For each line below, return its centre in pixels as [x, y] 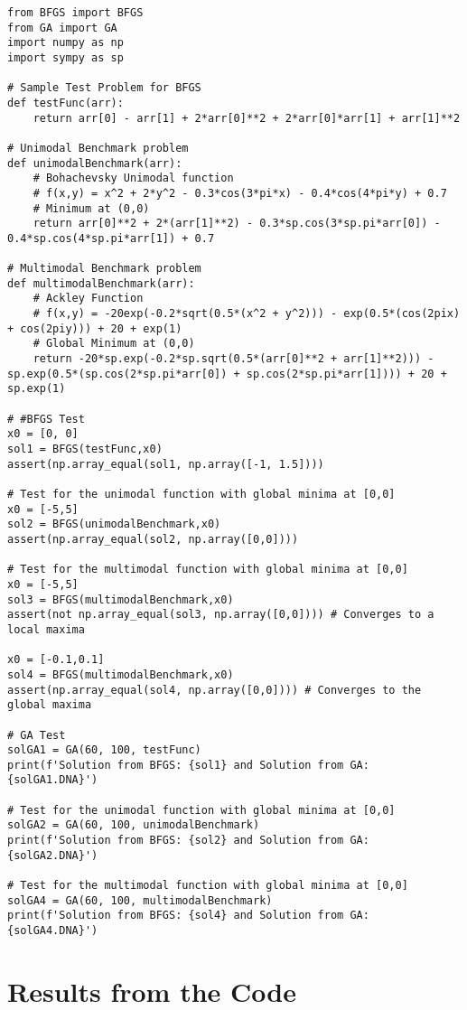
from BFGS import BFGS [75, 13]
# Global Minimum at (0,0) [114, 344]
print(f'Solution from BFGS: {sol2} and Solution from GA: [188, 841]
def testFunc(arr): [65, 103]
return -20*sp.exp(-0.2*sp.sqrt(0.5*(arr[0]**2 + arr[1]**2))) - [233, 359]
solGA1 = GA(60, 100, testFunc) [104, 750]
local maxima [46, 629]
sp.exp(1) [37, 389]
